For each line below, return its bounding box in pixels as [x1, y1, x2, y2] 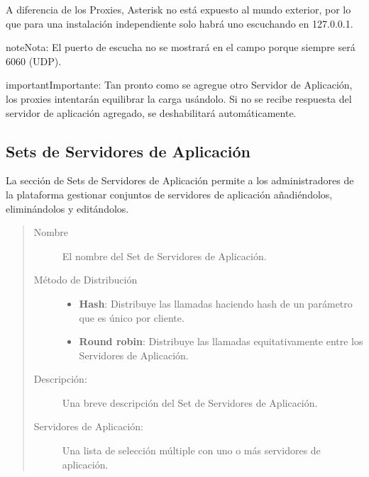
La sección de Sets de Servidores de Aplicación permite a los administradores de [6, 173, 354, 188]
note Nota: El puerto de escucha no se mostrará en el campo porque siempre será [6, 40, 356, 55]
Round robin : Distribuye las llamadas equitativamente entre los [79, 334, 363, 349]
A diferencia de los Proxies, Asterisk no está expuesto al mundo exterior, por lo [6, 2, 351, 16]
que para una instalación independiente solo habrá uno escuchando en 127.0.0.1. [6, 16, 353, 30]
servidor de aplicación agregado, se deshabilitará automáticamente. [6, 105, 297, 120]
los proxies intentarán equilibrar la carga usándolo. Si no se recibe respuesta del [6, 91, 352, 106]
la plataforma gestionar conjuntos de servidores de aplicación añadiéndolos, [6, 186, 333, 201]
